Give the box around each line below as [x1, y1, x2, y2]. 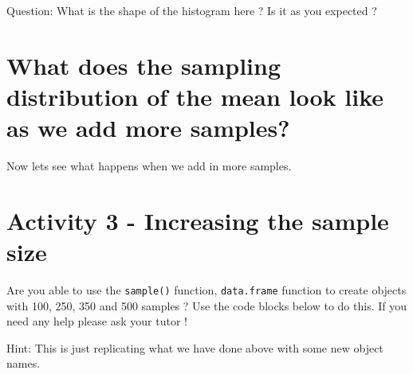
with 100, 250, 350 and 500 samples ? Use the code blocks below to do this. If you [6, 297, 407, 314]
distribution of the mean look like [6, 80, 384, 112]
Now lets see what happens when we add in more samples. [6, 158, 292, 174]
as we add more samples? [6, 111, 290, 144]
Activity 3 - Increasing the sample [6, 204, 389, 236]
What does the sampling [6, 49, 281, 81]
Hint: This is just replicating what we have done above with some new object [6, 339, 383, 356]
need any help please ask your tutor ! [6, 313, 187, 329]
